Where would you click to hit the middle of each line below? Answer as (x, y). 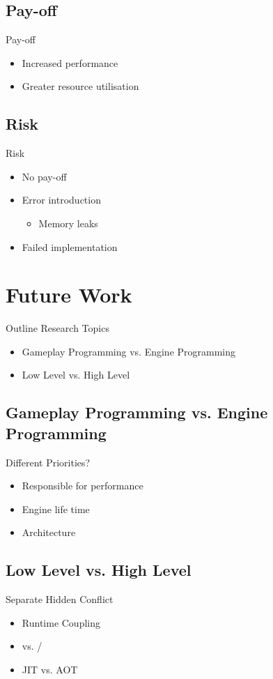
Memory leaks (68, 223)
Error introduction (61, 200)
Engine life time (56, 509)
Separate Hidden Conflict (60, 599)
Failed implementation (70, 246)
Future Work (69, 295)
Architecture (49, 532)
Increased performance (70, 62)
